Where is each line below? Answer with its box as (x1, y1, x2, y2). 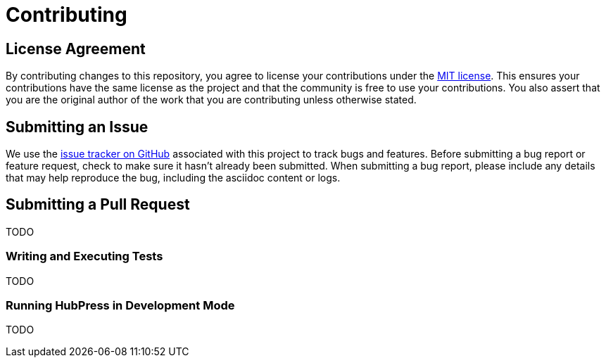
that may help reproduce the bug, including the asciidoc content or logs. (6, 172, 341, 184)
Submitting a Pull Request (6, 196, 190, 214)
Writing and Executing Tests (6, 249, 163, 264)
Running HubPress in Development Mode (6, 298, 235, 312)
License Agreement (6, 39, 146, 58)
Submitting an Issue (6, 117, 149, 136)
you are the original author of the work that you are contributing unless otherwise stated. (6, 94, 417, 106)
